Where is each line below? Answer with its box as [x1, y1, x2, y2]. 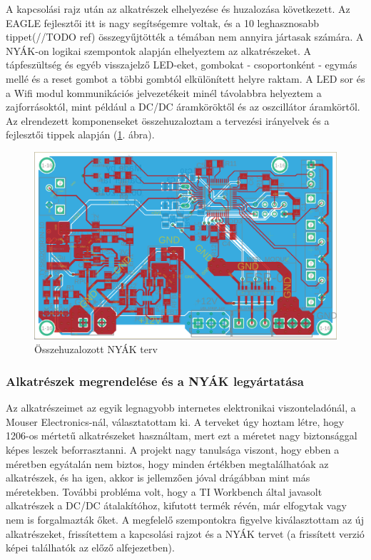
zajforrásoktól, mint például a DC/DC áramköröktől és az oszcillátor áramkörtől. [6, 99, 360, 114]
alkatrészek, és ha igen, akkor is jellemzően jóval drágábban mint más [6, 470, 310, 485]
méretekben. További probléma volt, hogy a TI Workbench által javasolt [6, 484, 322, 499]
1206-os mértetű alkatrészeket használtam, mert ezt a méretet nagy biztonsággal [6, 428, 357, 443]
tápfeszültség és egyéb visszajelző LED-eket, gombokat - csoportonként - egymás [6, 57, 357, 72]
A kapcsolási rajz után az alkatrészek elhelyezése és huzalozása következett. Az [6, 1, 350, 16]
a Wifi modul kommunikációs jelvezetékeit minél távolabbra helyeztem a [6, 85, 322, 100]
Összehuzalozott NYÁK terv [34, 342, 158, 357]
